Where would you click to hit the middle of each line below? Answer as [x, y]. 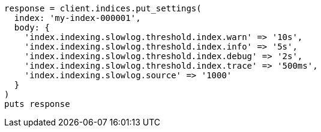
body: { [32, 27]
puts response [37, 104]
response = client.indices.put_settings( [103, 8]
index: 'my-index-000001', [77, 18]
